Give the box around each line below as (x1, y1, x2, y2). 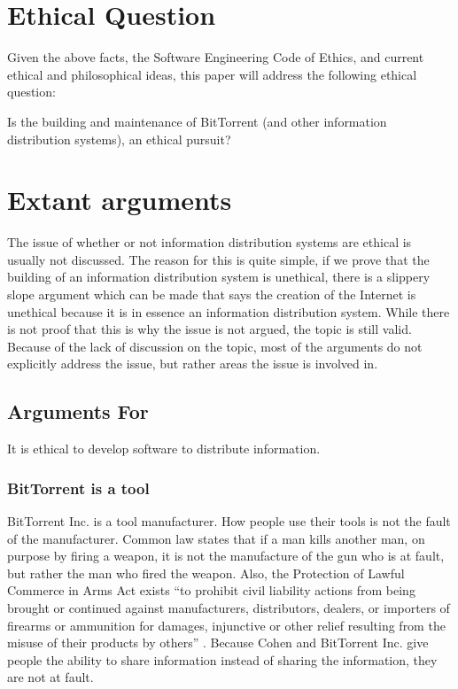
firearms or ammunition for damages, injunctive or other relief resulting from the (7, 615, 446, 634)
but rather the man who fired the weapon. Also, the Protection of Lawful (7, 563, 405, 582)
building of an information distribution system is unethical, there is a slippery (7, 267, 431, 286)
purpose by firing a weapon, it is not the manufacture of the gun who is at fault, (7, 546, 445, 565)
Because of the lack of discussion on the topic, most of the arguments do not (7, 337, 423, 355)
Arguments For (7, 398, 149, 425)
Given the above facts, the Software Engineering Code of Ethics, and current (7, 48, 424, 66)
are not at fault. (7, 668, 94, 686)
